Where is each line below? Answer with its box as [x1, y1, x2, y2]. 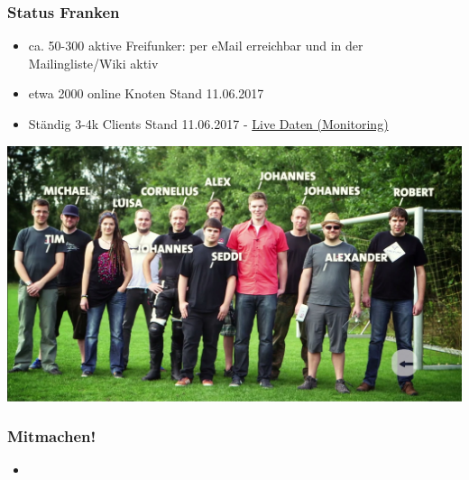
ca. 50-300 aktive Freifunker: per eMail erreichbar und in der [28, 36, 363, 55]
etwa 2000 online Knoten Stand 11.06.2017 [28, 84, 264, 103]
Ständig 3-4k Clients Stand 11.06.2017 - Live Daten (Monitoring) [28, 115, 389, 133]
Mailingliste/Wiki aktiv [28, 53, 159, 72]
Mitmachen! [7, 425, 97, 448]
